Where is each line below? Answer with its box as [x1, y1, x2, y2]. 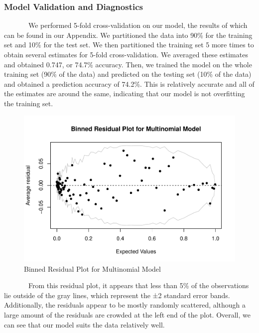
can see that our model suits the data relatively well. [4, 319, 165, 330]
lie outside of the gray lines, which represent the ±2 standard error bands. [4, 290, 230, 300]
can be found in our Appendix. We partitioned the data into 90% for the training [4, 29, 253, 40]
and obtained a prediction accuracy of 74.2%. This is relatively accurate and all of [4, 78, 255, 89]
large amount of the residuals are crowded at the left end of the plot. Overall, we [4, 310, 251, 320]
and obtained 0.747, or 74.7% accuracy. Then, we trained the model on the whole [4, 59, 252, 69]
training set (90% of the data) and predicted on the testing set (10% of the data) [4, 69, 252, 79]
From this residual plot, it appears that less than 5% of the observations [28, 280, 249, 291]
